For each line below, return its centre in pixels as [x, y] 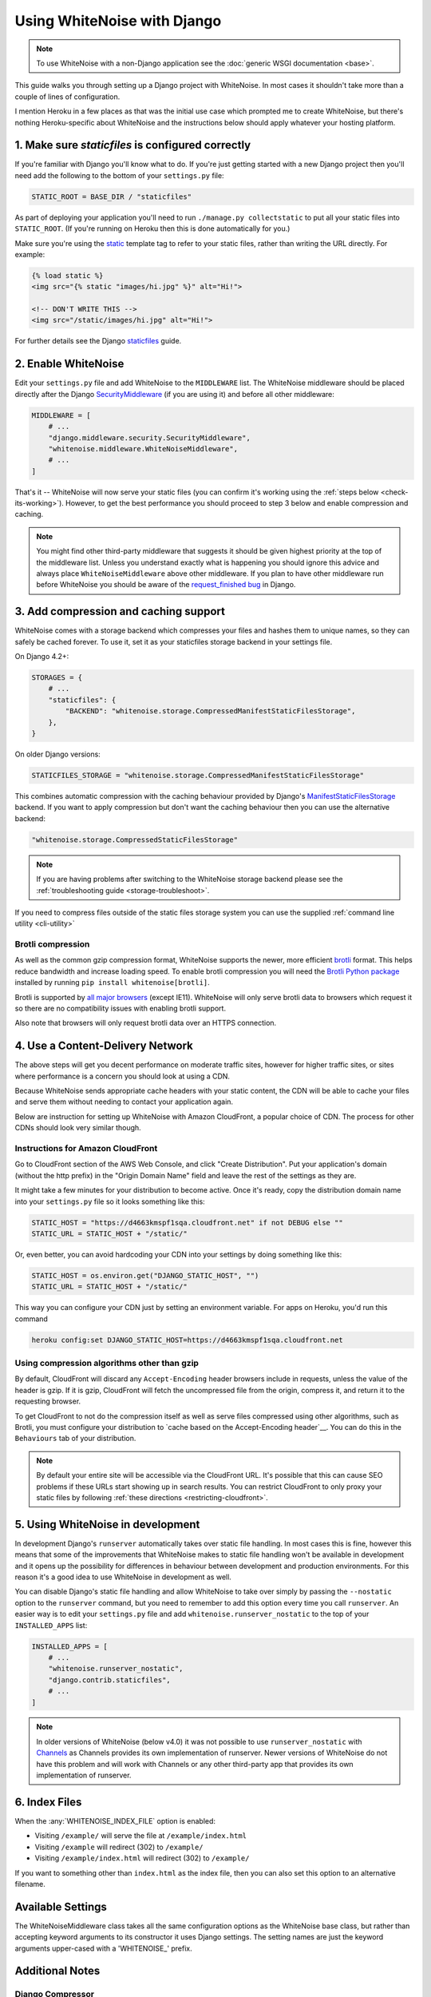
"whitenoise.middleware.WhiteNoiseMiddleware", [143, 449]
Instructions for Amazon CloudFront [86, 1149]
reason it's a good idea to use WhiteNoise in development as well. [123, 1577]
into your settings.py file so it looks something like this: [110, 1201]
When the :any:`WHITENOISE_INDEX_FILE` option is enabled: [115, 1820]
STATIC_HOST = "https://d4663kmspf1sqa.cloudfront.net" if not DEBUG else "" [187, 1223]
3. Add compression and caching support [120, 611]
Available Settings [61, 1906]
